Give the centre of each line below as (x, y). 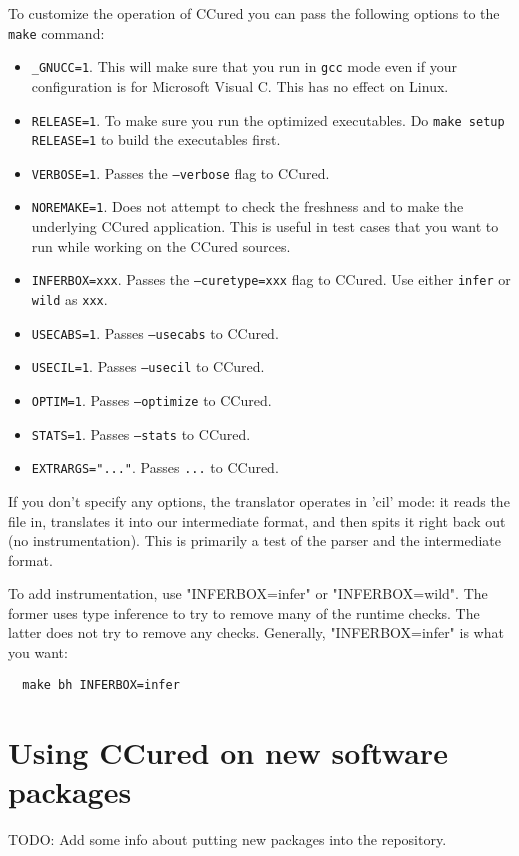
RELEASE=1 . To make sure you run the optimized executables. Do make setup (268, 119)
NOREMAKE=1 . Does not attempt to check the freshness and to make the (247, 206)
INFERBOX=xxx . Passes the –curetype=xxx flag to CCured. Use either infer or (271, 279)
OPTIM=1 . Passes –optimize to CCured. (151, 399)
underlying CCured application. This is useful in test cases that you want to (265, 226)
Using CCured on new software (228, 751)
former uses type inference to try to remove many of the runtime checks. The (244, 612)
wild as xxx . (69, 298)
